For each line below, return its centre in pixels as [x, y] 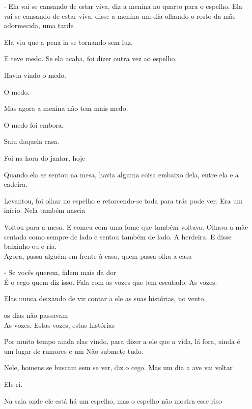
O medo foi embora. [34, 124]
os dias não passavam [36, 315]
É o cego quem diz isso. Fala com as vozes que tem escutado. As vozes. [111, 282]
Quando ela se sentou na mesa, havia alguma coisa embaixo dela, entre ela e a [121, 174]
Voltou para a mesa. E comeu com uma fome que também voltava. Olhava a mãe [126, 226]
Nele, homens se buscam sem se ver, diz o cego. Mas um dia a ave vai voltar [118, 367]
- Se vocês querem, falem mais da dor [60, 272]
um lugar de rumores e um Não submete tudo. [74, 351]
